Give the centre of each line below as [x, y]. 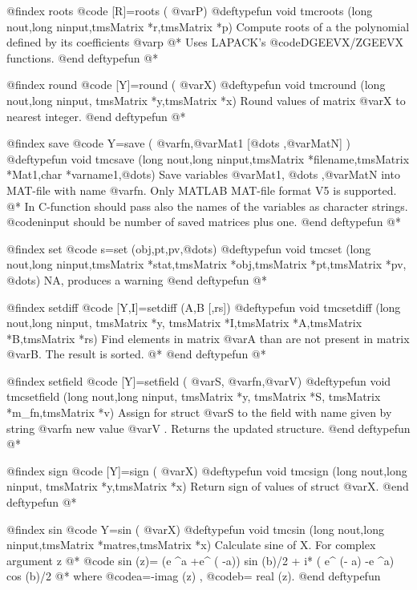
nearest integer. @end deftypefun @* [96, 116]
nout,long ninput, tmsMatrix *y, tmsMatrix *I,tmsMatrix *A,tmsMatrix [184, 323]
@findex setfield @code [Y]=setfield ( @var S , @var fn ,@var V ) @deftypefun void [199, 380]
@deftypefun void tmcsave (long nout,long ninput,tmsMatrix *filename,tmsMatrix [208, 158]
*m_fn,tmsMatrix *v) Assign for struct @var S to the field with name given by [199, 412]
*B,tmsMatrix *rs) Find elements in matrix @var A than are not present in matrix [208, 338]
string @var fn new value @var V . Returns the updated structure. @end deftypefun [208, 428]
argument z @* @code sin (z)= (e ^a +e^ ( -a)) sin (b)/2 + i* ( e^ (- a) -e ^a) [200, 560]
